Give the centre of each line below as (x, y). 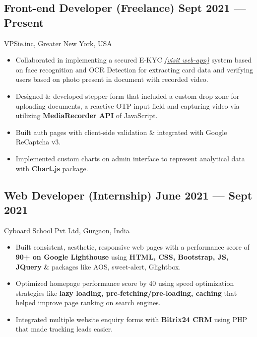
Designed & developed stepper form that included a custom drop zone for (128, 96)
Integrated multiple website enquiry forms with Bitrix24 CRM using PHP (131, 319)
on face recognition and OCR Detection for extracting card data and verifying (134, 69)
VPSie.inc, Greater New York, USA (58, 43)
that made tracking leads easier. (64, 329)
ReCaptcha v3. (38, 142)
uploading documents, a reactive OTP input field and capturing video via (128, 105)
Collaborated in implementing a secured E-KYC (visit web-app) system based (134, 60)
